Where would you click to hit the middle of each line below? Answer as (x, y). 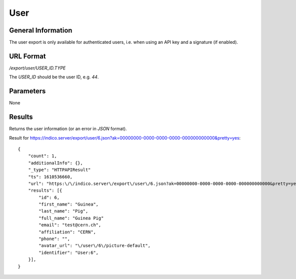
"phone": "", (54, 239)
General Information (41, 30)
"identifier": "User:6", (69, 252)
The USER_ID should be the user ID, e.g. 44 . (54, 77)
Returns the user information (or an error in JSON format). (68, 129)
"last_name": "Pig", (63, 211)
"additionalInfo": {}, (55, 163)
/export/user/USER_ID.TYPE (37, 68)
